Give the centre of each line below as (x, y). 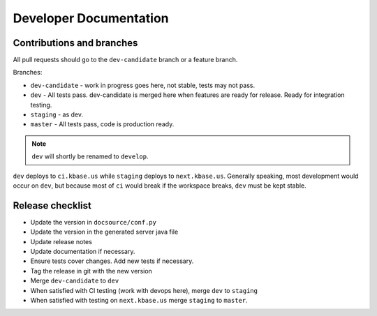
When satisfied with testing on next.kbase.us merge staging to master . (139, 300)
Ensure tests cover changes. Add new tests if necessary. (112, 261)
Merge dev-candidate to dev (75, 281)
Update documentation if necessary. (83, 252)
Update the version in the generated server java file (104, 232)
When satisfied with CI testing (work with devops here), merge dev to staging (144, 290)
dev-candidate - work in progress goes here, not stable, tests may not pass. (143, 85)
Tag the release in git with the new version (91, 271)
